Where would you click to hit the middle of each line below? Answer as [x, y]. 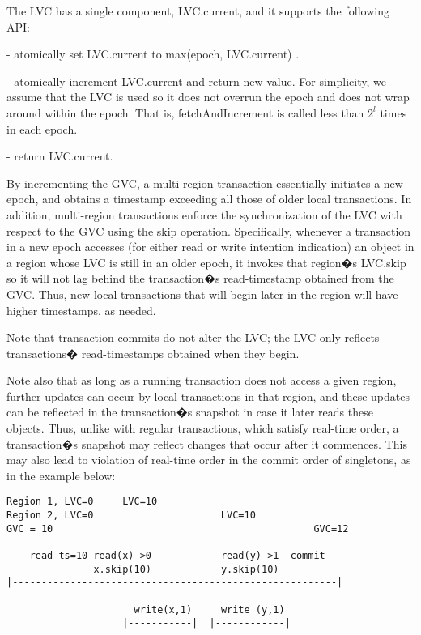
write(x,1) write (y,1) [209, 609]
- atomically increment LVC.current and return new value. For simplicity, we [196, 81]
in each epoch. [42, 128]
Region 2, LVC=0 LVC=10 [131, 516]
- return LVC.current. [60, 156]
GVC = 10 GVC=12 [178, 528]
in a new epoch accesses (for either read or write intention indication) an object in [210, 247]
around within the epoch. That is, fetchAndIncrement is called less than [185, 112]
